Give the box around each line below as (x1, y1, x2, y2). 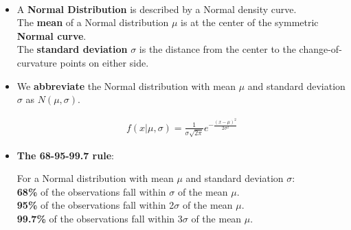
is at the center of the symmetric (181, 15, 319, 30)
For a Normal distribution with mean (16, 171, 174, 185)
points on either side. (60, 55, 149, 69)
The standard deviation (16, 42, 128, 56)
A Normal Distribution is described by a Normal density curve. (16, 1, 297, 16)
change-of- (299, 42, 342, 56)
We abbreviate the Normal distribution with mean (16, 78, 236, 93)
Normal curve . (16, 28, 87, 43)
